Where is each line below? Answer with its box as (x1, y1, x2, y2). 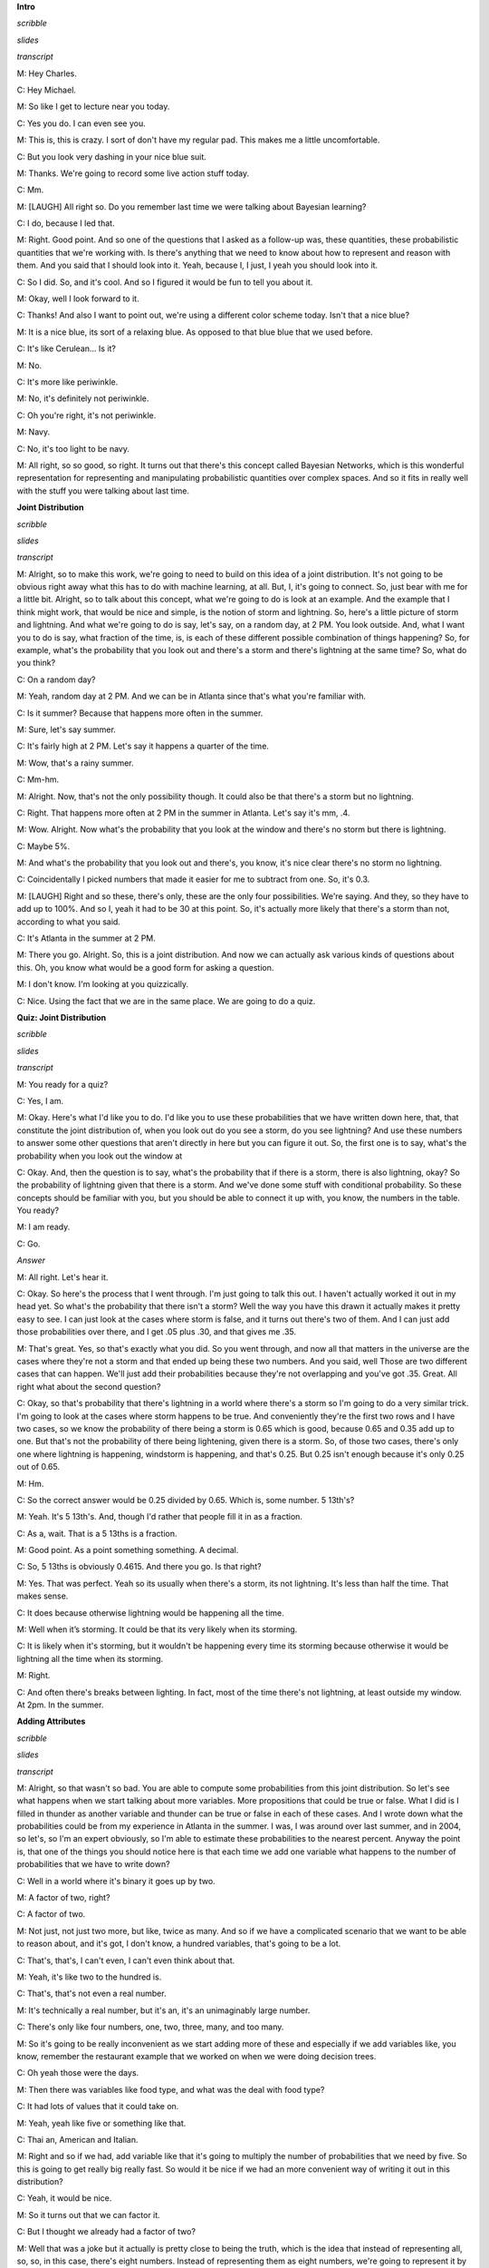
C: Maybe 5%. (16, 840, 71, 852)
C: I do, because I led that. (16, 218, 115, 229)
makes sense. (16, 1590, 69, 1601)
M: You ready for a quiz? (16, 1079, 109, 1090)
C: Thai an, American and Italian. (16, 2134, 139, 2145)
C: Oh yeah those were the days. (16, 2068, 139, 2078)
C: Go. (16, 1238, 41, 1249)
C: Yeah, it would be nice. (16, 2193, 112, 2204)
